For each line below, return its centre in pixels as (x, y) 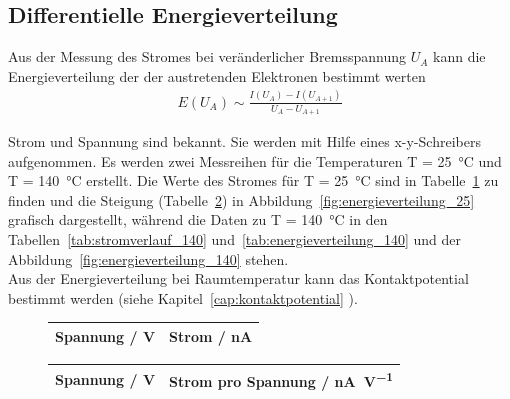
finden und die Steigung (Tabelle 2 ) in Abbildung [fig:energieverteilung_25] (241, 199)
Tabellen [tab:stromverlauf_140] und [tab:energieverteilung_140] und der (235, 238)
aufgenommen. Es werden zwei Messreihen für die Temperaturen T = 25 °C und (255, 160)
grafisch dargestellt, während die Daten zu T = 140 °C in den (198, 219)
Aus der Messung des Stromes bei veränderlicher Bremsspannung (207, 56)
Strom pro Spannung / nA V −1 (281, 380)
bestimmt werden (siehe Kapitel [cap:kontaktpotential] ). (183, 297)
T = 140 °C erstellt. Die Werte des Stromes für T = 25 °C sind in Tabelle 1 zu (253, 180)
